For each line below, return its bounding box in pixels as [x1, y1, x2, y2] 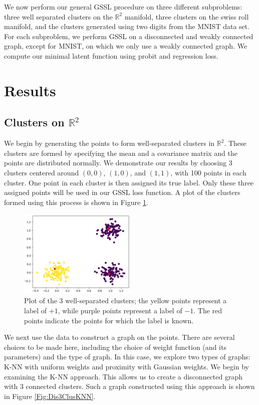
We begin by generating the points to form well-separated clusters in [4, 138, 215, 148]
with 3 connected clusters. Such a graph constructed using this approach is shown [4, 381, 255, 391]
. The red [193, 305, 222, 316]
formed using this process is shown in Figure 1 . [4, 196, 148, 207]
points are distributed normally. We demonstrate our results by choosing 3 [4, 157, 232, 168]
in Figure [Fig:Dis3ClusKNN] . [4, 390, 96, 401]
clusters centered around [4, 167, 79, 177]
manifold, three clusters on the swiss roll [124, 11, 249, 22]
